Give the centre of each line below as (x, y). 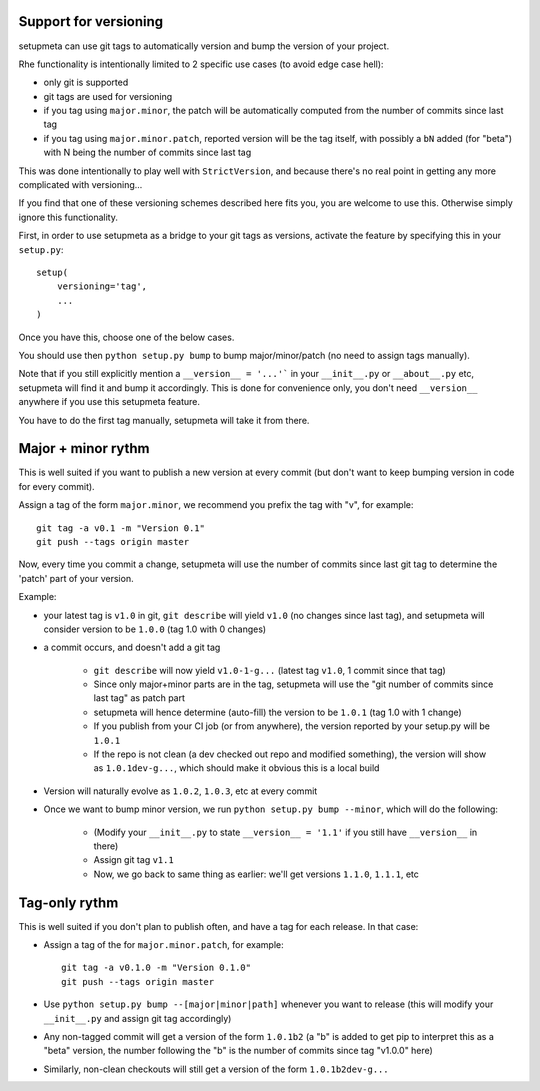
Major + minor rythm (84, 448)
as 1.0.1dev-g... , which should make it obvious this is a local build (236, 768)
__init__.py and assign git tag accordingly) (137, 1018)
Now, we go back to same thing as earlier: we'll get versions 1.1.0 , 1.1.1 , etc (256, 874)
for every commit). (56, 486)
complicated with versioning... (80, 185)
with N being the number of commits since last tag (147, 152)
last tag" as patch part (139, 698)
